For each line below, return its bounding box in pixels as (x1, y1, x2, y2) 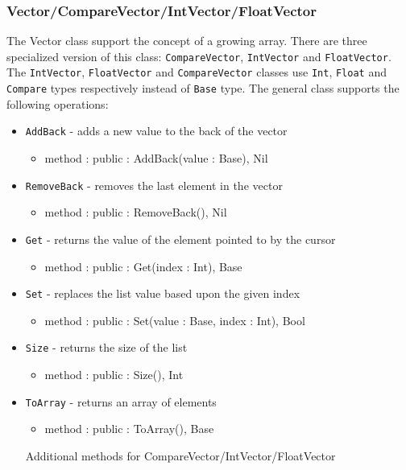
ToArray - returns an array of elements (25, 393, 217, 410)
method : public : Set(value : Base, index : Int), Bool (44, 311, 305, 328)
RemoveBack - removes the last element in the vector (25, 176, 283, 193)
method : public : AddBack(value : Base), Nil (44, 150, 268, 167)
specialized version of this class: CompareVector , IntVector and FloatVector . (6, 47, 391, 64)
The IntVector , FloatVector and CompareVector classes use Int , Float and (6, 64, 387, 80)
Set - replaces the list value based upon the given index (25, 285, 300, 302)
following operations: (6, 95, 109, 112)
